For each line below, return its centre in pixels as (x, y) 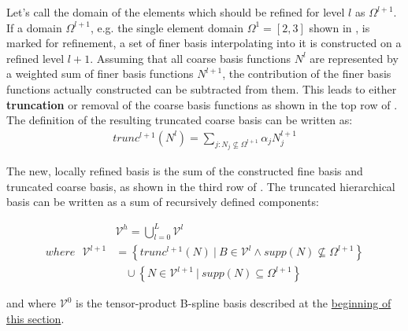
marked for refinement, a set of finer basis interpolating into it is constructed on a (204, 43)
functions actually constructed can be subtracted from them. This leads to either (202, 88)
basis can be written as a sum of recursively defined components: (163, 202)
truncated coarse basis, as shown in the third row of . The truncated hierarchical (201, 186)
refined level (35, 58)
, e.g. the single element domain (167, 27)
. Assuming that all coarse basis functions (190, 58)
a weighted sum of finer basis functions (100, 74)
